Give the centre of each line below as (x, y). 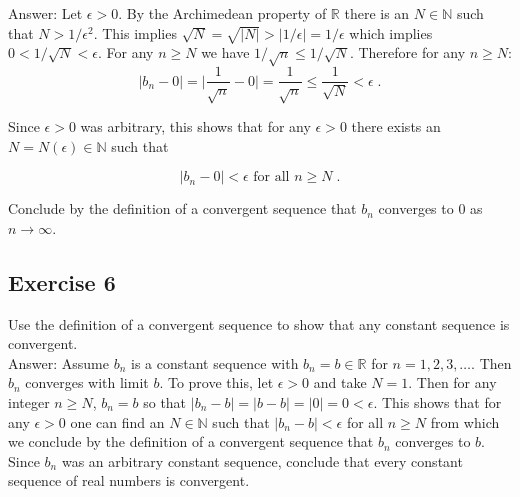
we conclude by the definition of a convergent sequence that (191, 441)
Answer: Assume (58, 362)
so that (165, 401)
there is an (377, 13)
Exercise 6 (62, 281)
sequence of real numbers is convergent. (129, 480)
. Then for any (452, 382)
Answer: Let (45, 13)
